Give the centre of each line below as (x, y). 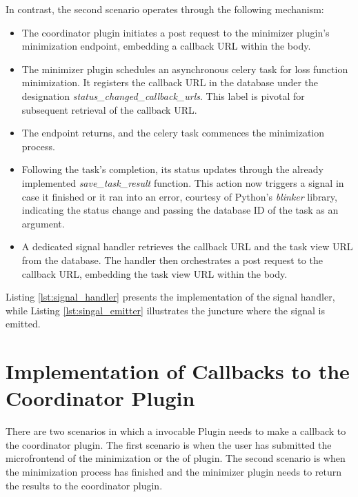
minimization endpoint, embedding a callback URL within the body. (166, 46)
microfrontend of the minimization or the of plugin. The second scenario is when (176, 458)
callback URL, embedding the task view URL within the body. (155, 273)
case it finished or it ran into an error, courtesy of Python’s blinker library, (179, 196)
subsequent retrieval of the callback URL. (109, 109)
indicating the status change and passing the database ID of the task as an (180, 210)
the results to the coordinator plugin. (84, 485)
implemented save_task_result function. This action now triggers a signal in (183, 182)
